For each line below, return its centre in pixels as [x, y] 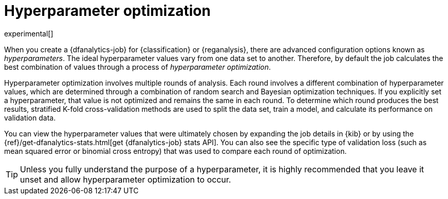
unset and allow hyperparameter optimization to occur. [126, 179]
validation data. [30, 117]
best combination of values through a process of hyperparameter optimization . [138, 67]
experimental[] [29, 33]
